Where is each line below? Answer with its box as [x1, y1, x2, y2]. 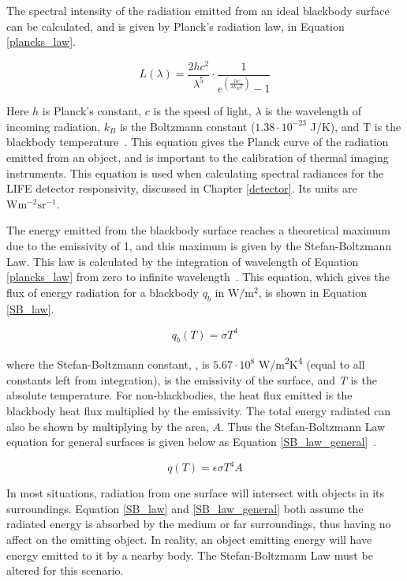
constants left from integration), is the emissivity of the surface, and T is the [6, 371, 377, 388]
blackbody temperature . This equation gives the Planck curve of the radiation [6, 133, 389, 150]
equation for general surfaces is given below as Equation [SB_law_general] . [6, 433, 377, 450]
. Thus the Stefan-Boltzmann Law [221, 418, 386, 434]
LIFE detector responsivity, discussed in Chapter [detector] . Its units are [6, 180, 357, 197]
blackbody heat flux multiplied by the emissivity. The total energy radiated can [6, 402, 391, 418]
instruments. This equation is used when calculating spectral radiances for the [6, 164, 384, 181]
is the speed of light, [153, 103, 252, 119]
